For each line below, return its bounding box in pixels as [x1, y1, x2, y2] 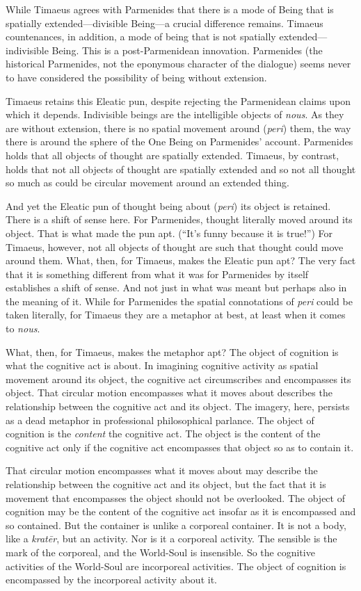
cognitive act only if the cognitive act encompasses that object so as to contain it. [6, 439, 354, 454]
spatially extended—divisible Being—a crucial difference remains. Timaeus [6, 15, 323, 30]
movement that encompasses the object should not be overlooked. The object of [6, 490, 345, 505]
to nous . [6, 321, 40, 336]
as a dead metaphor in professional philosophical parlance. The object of [6, 412, 314, 427]
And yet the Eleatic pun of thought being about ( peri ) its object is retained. [6, 198, 331, 213]
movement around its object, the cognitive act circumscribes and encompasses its [6, 371, 351, 386]
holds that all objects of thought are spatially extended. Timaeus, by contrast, [6, 147, 339, 162]
